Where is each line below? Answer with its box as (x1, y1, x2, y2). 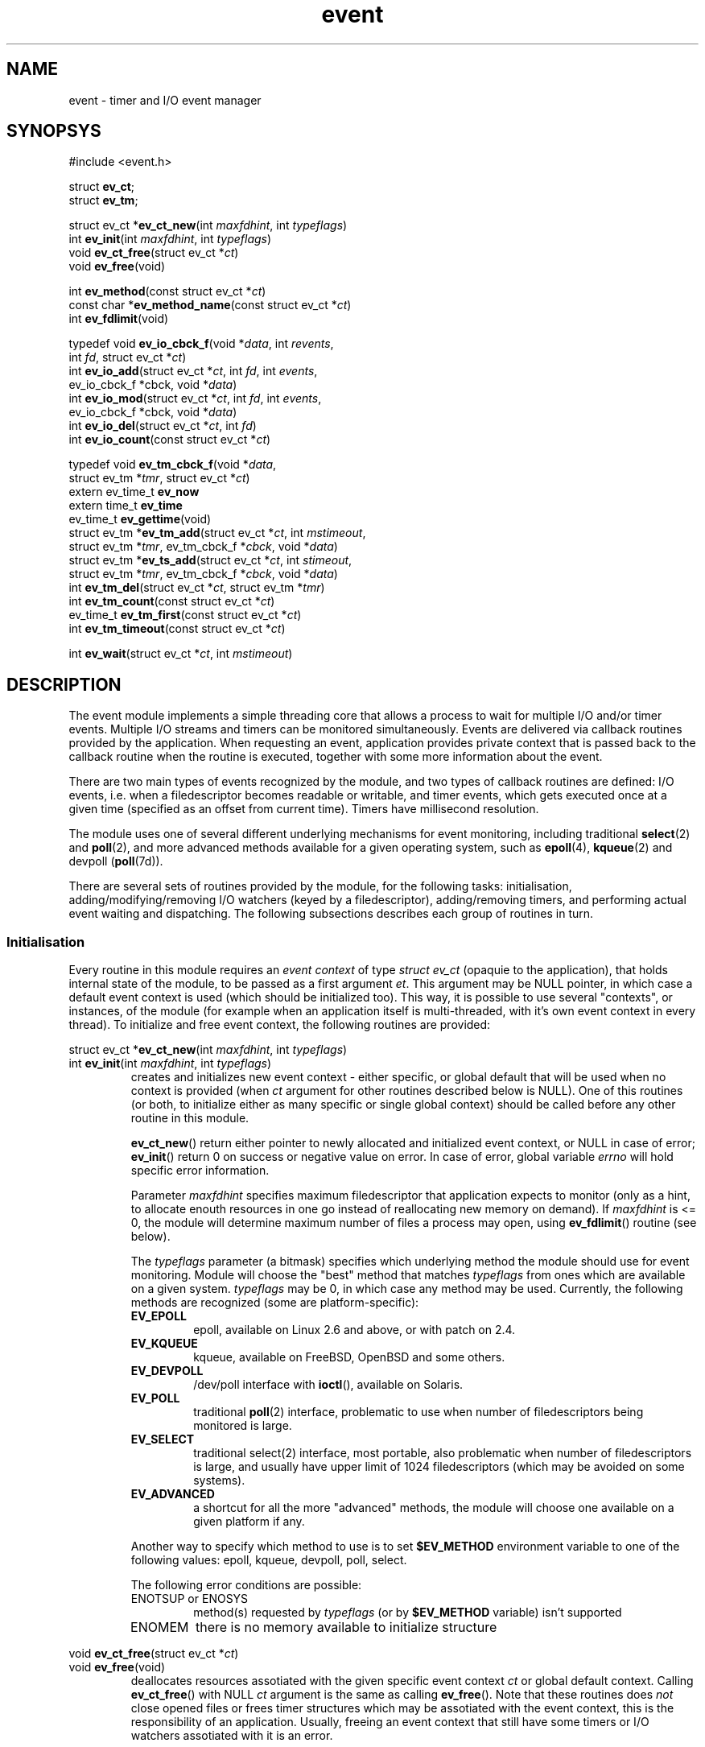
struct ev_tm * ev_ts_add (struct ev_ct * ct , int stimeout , (68, 553, 352, 568)
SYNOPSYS (6, 121, 101, 142)
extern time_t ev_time (68, 498, 183, 513)
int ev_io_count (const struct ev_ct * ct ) (68, 432, 271, 447)
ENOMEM (130, 1619, 189, 1636)
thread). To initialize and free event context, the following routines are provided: (68, 1018, 491, 1032)
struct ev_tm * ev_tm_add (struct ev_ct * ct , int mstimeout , (68, 526, 366, 540)
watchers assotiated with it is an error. (130, 1728, 333, 1743)
